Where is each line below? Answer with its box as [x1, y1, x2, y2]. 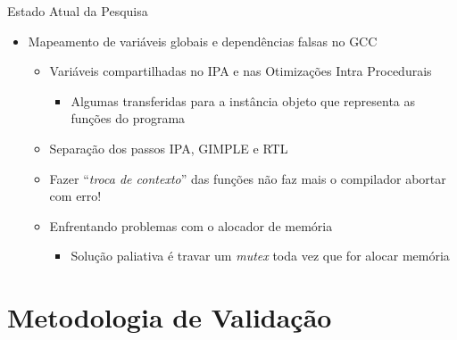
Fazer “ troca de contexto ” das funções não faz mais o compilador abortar [49, 169, 446, 187]
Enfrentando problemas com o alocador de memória [49, 216, 333, 235]
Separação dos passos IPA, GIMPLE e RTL [49, 138, 288, 157]
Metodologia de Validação [7, 299, 332, 336]
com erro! [49, 187, 102, 205]
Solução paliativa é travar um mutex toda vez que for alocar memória [71, 246, 450, 265]
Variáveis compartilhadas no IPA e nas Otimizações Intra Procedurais [49, 62, 432, 80]
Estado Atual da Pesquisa [7, 2, 148, 20]
